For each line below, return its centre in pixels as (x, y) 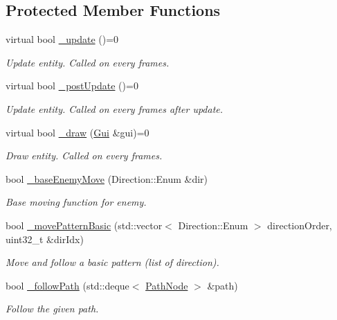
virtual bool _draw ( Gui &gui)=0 (78, 132)
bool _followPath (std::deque (67, 285)
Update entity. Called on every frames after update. (115, 108)
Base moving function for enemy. (76, 202)
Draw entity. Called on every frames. (84, 155)
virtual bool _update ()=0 (62, 39)
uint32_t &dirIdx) (45, 239)
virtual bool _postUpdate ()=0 (72, 86)
